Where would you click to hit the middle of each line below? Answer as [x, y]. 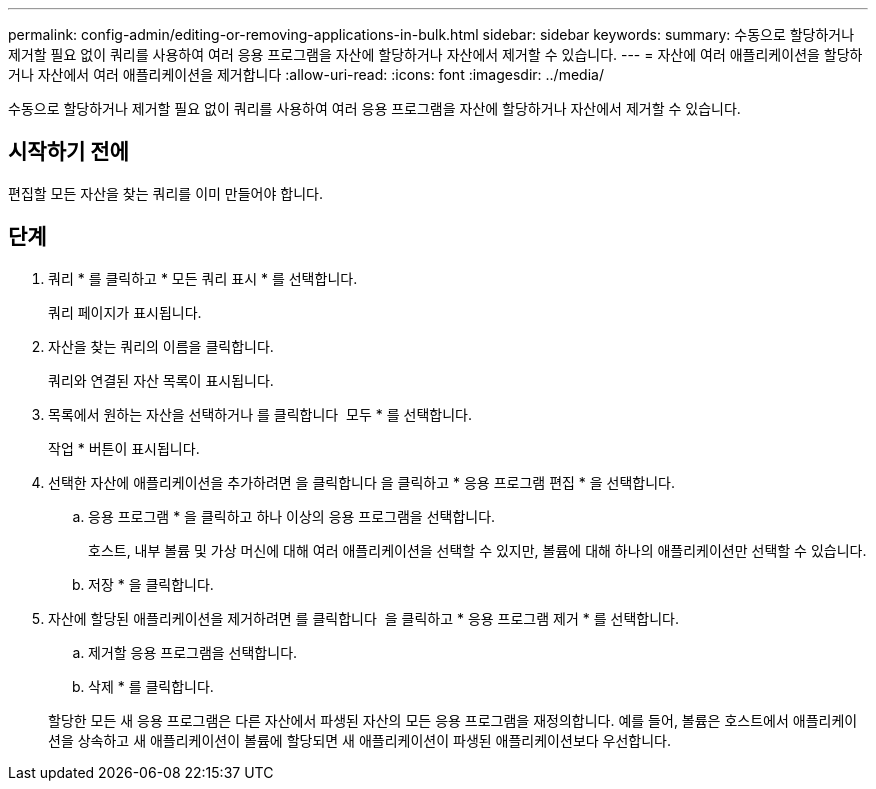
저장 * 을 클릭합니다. [151, 584]
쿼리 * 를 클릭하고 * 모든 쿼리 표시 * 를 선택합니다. [203, 278]
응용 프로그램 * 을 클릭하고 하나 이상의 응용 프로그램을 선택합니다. [292, 516]
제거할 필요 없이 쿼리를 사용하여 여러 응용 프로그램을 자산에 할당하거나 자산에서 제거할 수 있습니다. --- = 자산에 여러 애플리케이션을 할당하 [435, 54]
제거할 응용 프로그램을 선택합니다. [193, 652]
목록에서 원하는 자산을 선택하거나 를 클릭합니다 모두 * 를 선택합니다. [260, 414]
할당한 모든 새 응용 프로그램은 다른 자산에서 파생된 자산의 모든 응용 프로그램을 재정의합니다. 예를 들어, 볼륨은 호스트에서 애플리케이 [453, 720]
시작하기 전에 [68, 152]
